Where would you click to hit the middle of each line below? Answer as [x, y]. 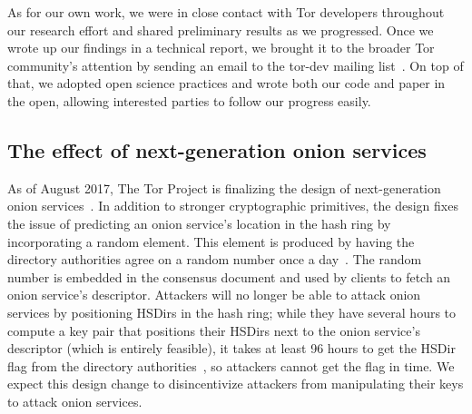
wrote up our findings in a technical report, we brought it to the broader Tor [221, 48]
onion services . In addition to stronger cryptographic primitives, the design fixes [233, 206]
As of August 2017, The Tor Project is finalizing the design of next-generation [224, 187]
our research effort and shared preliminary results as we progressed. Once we [221, 30]
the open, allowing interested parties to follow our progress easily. [189, 100]
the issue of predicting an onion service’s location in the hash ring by [199, 223]
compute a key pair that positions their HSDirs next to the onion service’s [214, 330]
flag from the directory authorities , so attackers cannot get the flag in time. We [231, 365]
